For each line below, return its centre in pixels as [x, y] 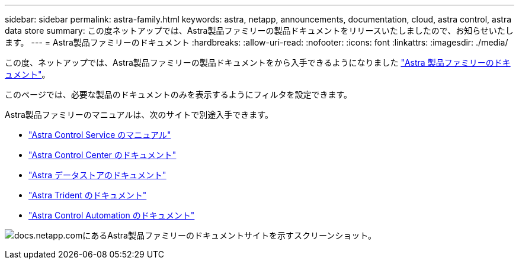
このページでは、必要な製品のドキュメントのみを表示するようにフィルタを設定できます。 [179, 94]
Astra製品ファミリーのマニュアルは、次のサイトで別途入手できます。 [139, 115]
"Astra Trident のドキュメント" [88, 195]
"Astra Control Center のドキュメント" [102, 155]
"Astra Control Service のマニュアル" [100, 135]
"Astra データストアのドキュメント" [97, 175]
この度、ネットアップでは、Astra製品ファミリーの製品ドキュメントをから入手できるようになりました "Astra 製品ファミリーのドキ [258, 62]
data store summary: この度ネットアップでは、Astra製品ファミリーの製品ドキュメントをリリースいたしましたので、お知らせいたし [259, 30]
